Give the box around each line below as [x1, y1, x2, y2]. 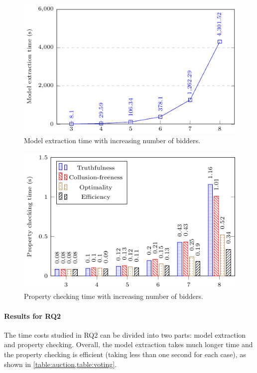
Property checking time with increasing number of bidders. [24, 291, 203, 301]
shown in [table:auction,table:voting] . [4, 359, 117, 369]
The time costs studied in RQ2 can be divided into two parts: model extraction [4, 329, 246, 340]
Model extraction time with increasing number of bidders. [24, 135, 200, 146]
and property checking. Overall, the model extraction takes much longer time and [4, 339, 253, 350]
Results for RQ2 [4, 310, 61, 321]
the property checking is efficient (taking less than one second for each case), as [4, 349, 246, 360]
